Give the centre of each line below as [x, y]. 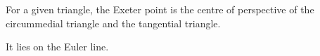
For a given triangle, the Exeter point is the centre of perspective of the [160, 9]
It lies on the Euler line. [57, 47]
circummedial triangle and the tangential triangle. [113, 23]
